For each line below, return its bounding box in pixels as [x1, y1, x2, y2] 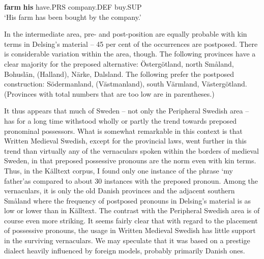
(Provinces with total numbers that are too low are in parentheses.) [4, 88, 215, 99]
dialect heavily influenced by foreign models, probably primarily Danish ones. [4, 245, 245, 255]
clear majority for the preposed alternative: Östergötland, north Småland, [4, 58, 234, 69]
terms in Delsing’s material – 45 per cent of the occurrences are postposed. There [4, 38, 258, 49]
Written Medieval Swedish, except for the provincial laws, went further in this [4, 135, 247, 146]
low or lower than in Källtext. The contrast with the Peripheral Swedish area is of [4, 205, 260, 216]
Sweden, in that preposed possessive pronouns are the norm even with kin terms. [4, 155, 256, 166]
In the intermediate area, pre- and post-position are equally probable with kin [4, 28, 247, 39]
